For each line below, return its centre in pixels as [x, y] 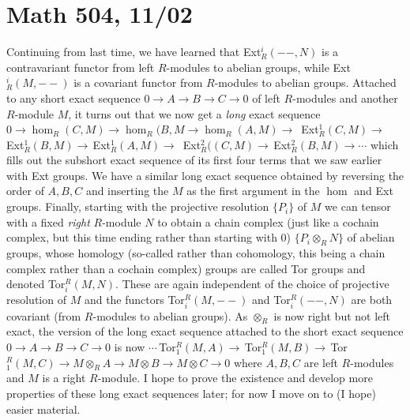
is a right [64, 378]
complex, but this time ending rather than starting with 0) [149, 237]
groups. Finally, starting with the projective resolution [138, 206]
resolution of [36, 300]
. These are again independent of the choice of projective [252, 284]
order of [25, 191]
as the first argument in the [253, 191]
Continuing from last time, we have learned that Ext [134, 52]
